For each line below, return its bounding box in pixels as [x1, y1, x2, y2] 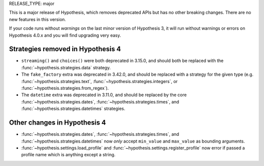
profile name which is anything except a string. [21, 152, 116, 158]
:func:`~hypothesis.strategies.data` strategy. [21, 64, 111, 70]
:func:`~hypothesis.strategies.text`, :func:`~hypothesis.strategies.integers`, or [21, 78, 178, 84]
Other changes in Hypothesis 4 [9, 119, 106, 127]
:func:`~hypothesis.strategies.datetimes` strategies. [21, 105, 126, 112]
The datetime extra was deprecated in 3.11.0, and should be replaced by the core [21, 92, 187, 98]
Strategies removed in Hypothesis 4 [9, 45, 121, 53]
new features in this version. [9, 16, 66, 22]
